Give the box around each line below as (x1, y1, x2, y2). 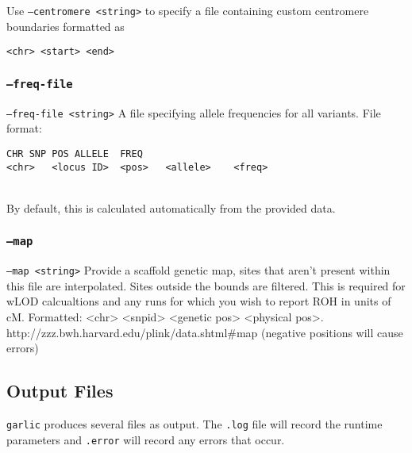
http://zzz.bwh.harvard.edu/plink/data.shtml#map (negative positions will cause (6, 324, 403, 340)
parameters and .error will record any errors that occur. (6, 431, 285, 447)
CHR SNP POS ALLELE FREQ (6, 148, 143, 159)
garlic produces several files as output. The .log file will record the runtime (6, 416, 383, 432)
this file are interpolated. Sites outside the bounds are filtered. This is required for (6, 277, 406, 294)
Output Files (6, 378, 114, 403)
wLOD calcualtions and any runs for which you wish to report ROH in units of (6, 293, 391, 309)
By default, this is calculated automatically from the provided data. (6, 199, 336, 216)
